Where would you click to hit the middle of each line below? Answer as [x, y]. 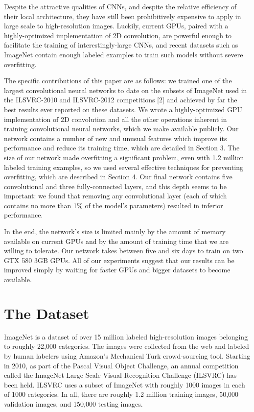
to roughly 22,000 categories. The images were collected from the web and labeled [127, 346]
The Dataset [47, 313]
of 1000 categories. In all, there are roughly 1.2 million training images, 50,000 [121, 394]
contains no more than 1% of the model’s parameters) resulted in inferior [114, 205]
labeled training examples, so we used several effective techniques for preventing [124, 167]
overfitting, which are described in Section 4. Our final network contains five [118, 177]
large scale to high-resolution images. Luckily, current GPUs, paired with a [116, 26]
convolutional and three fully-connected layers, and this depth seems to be [115, 186]
